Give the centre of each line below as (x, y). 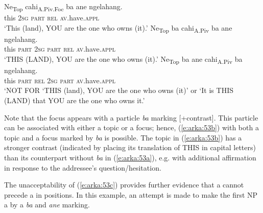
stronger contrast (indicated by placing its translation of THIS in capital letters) (130, 147)
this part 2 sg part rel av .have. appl (60, 49)
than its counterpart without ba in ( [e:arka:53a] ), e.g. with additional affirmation (130, 157)
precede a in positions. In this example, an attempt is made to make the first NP (131, 194)
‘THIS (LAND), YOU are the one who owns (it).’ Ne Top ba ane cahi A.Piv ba (123, 60)
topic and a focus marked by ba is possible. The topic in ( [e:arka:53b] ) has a (123, 137)
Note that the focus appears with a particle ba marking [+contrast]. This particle (131, 117)
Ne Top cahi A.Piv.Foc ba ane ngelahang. (63, 7)
